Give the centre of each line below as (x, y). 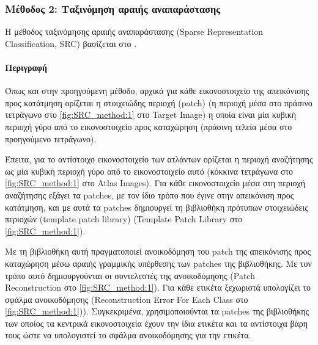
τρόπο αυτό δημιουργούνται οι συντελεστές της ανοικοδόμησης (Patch (130, 275)
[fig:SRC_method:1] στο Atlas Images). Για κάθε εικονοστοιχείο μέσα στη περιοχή (155, 183)
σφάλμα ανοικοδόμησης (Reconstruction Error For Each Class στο (127, 299)
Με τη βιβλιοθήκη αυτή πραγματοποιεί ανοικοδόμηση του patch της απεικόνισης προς (158, 251)
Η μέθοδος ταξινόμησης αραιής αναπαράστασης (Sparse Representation (134, 31)
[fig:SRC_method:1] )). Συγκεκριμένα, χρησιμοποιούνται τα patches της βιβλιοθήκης (157, 311)
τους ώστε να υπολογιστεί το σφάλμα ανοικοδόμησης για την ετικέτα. (128, 335)
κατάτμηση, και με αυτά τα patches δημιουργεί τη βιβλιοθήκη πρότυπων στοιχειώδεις (157, 207)
